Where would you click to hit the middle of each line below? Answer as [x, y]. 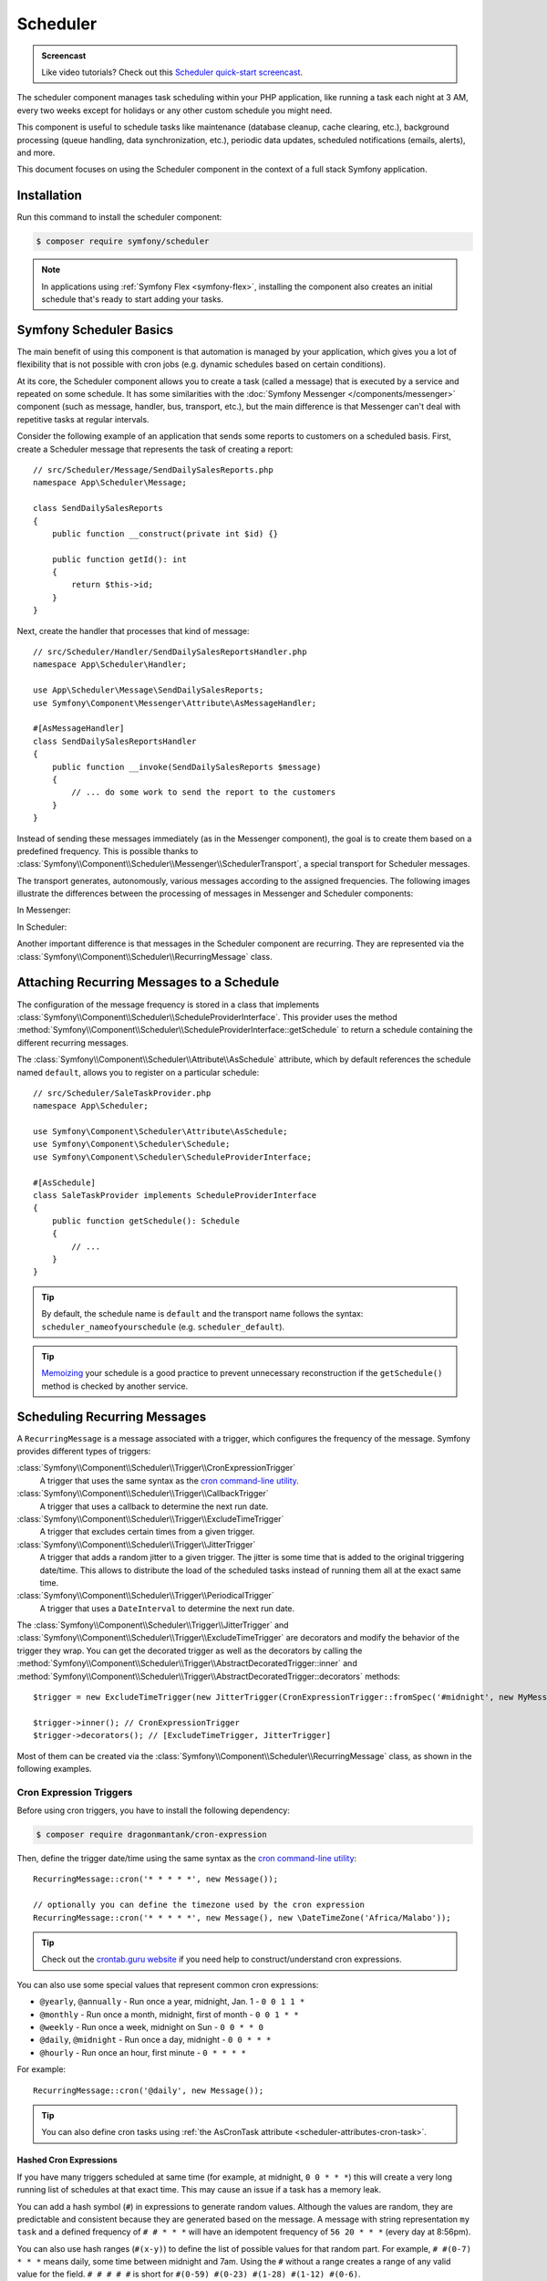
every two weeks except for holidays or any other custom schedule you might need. [175, 110]
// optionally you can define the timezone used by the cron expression [199, 1905]
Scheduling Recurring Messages [112, 1417]
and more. [36, 152]
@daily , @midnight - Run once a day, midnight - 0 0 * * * [155, 2040]
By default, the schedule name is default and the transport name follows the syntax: [202, 1314]
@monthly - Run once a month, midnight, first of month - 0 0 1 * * [170, 2014]
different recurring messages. [73, 1042]
